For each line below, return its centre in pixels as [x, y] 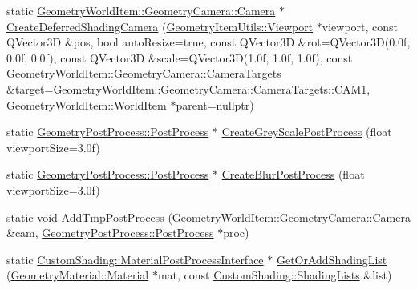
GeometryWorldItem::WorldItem [87, 104]
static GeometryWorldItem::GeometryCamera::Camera [141, 10]
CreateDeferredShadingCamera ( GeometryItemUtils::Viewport [160, 26]
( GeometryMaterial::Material [78, 275]
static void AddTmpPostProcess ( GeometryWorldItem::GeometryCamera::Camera [208, 217]
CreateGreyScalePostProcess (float [307, 132]
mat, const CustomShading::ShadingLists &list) [275, 275]
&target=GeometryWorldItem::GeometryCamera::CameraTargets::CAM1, [188, 88]
